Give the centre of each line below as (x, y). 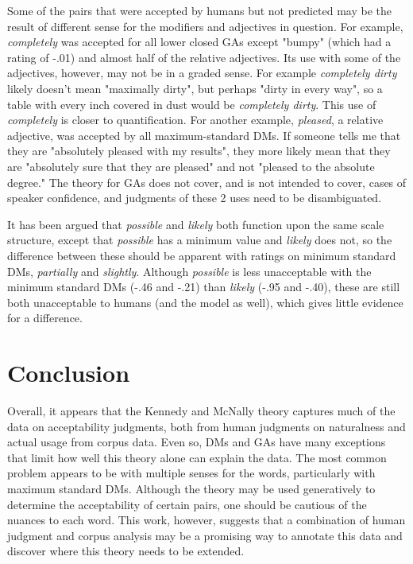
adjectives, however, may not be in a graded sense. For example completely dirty (202, 73)
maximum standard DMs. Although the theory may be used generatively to (191, 488)
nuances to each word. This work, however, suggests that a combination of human (206, 520)
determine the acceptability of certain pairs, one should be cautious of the (187, 504)
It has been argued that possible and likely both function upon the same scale (196, 224)
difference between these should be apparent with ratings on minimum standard (202, 255)
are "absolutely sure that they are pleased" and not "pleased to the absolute (191, 166)
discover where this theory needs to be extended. (126, 551)
